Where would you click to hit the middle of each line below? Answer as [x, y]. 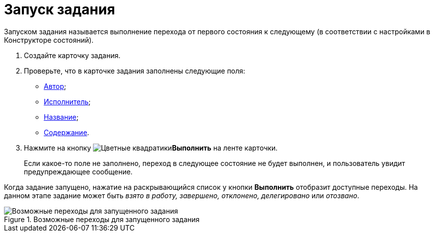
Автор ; [55, 86]
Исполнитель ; [67, 101]
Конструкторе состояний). [49, 40]
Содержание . [67, 132]
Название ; [61, 117]
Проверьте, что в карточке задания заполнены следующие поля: [135, 71]
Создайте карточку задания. [72, 55]
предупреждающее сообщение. [78, 171]
